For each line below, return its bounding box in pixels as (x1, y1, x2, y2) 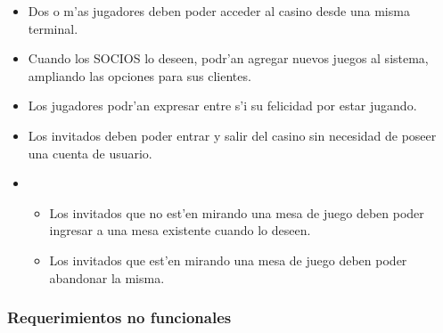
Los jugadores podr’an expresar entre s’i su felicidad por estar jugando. (28, 96, 417, 115)
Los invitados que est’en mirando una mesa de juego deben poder (49, 250, 407, 269)
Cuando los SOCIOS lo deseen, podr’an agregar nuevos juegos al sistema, (28, 49, 429, 68)
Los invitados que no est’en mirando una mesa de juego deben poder (49, 203, 424, 222)
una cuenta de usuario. (28, 143, 152, 162)
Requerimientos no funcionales (7, 306, 232, 329)
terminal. (28, 19, 78, 37)
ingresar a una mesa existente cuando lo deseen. (49, 221, 311, 240)
